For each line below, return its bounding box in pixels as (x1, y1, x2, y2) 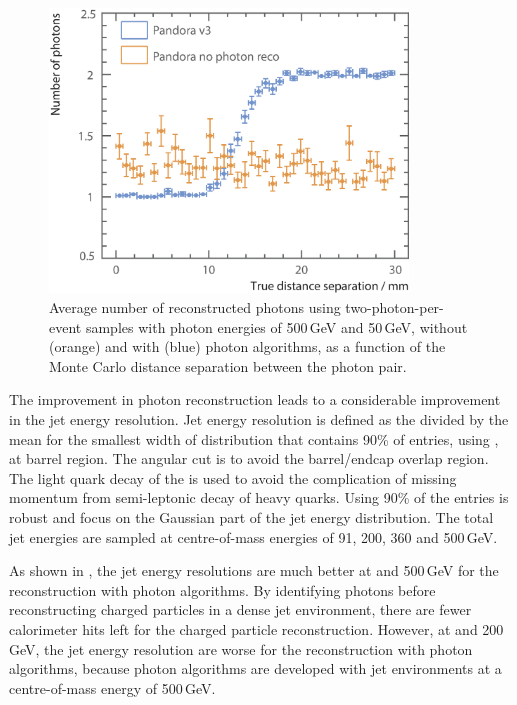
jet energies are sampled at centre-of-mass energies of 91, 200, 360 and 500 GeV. (9, 526, 498, 547)
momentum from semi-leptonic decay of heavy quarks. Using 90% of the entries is (9, 487, 509, 508)
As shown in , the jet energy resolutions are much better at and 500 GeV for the (9, 560, 499, 581)
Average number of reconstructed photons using (49, 297, 341, 318)
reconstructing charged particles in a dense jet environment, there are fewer (9, 599, 472, 620)
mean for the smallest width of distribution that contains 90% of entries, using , (9, 428, 499, 449)
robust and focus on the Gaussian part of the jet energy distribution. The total (9, 506, 494, 527)
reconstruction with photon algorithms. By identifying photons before (9, 579, 436, 600)
